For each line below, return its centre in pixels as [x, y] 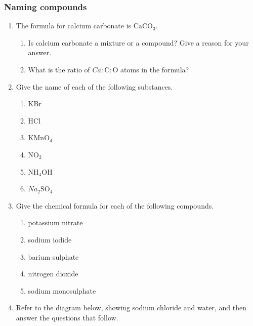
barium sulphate [53, 256]
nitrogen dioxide [53, 274]
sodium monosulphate [62, 290]
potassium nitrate [55, 222]
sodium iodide [50, 239]
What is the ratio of [59, 69]
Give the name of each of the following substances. [94, 86]
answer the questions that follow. [67, 317]
